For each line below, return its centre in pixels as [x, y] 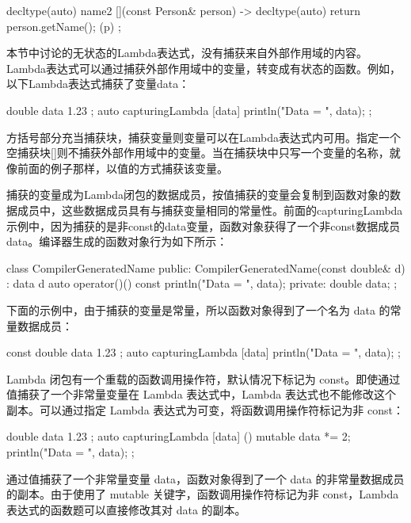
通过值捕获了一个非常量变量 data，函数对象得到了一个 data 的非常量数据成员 [205, 478]
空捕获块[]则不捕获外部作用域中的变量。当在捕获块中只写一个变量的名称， [198, 153]
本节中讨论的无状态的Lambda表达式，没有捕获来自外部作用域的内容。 [187, 53]
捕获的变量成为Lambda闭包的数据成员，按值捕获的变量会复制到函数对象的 [198, 195]
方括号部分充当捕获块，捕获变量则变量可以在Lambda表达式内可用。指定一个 [204, 137]
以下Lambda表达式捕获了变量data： [98, 84]
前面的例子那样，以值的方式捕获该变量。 [122, 168]
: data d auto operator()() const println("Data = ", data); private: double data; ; [202, 283]
